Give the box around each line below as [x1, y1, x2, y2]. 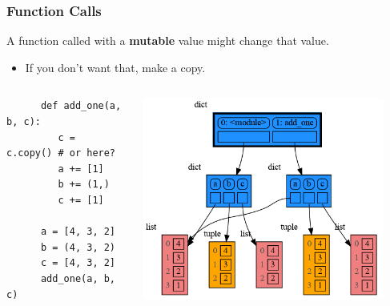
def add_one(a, [40, 100, 122, 112]
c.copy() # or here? [6, 147, 116, 159]
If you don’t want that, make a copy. [25, 58, 206, 75]
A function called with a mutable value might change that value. [6, 32, 329, 49]
